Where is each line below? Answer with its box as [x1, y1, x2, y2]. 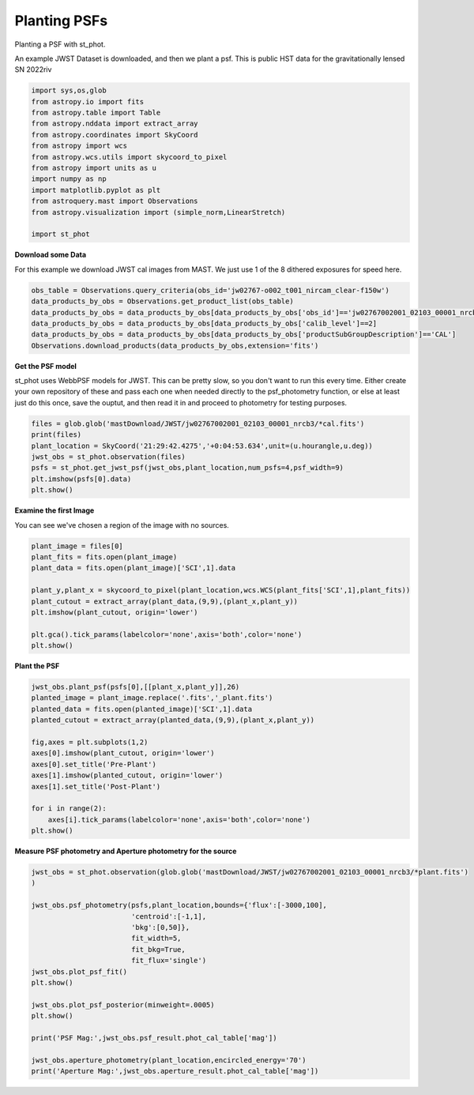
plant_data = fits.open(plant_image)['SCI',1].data [31, 563, 236, 573]
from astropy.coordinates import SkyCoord [31, 130, 198, 139]
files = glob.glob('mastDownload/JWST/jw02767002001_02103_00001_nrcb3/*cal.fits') [31, 419, 365, 428]
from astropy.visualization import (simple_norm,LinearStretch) [31, 208, 286, 216]
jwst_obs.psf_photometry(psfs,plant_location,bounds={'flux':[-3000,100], [31, 901, 328, 910]
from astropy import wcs [31, 141, 128, 150]
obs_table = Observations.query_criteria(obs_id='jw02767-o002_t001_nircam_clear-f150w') [31, 285, 390, 295]
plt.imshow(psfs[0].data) [31, 474, 132, 484]
